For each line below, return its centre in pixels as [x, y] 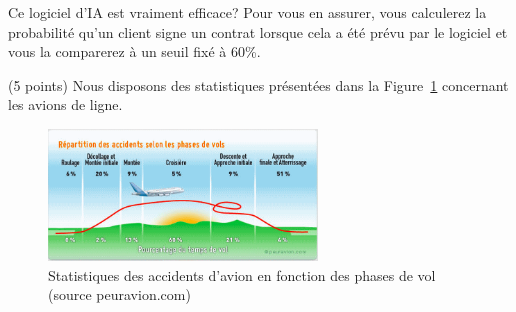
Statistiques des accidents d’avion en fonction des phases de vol [242, 274]
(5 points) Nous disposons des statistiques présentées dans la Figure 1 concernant [258, 84]
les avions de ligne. [65, 104]
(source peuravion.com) [119, 294]
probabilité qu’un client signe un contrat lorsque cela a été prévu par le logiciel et [258, 31]
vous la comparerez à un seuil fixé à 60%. [134, 51]
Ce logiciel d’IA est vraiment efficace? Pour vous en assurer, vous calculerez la [247, 12]
